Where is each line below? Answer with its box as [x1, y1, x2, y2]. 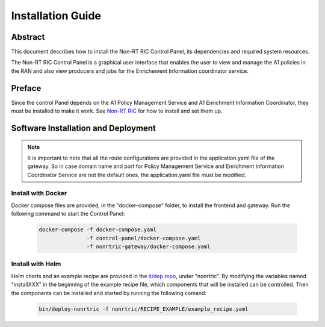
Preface [11, 83, 42, 93]
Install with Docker [11, 189, 67, 198]
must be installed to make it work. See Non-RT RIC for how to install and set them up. [11, 107, 223, 114]
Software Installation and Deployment [11, 123, 156, 133]
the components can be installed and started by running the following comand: [11, 289, 207, 296]
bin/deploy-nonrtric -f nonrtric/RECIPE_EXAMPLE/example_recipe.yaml [39, 305, 249, 313]
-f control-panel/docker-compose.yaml [86, 235, 201, 241]
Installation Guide [11, 9, 102, 22]
